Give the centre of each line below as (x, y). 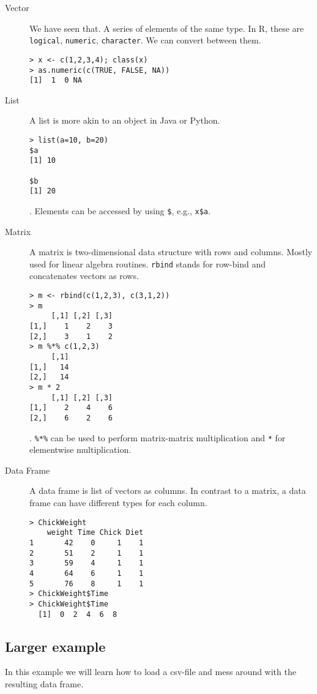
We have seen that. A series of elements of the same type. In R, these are (167, 28)
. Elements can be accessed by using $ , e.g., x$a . (120, 210)
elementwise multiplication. (80, 450)
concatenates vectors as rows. (84, 276)
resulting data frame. (44, 683)
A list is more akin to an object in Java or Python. (125, 120)
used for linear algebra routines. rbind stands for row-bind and (148, 263)
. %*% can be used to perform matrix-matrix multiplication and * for (158, 437)
